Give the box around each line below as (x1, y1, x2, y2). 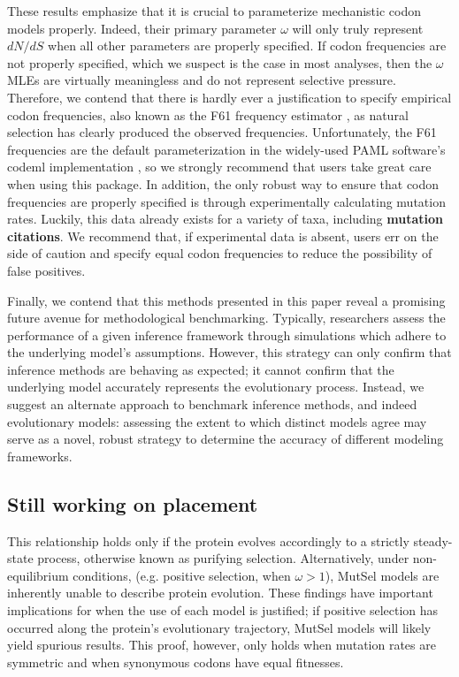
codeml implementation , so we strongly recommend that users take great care (7, 157, 432, 176)
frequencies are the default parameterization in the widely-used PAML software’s (7, 140, 446, 158)
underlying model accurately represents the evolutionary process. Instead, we (7, 377, 425, 396)
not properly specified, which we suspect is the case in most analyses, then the (7, 53, 432, 72)
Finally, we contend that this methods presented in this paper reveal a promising (7, 291, 446, 309)
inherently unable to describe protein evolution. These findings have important (7, 583, 433, 602)
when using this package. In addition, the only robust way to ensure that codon (7, 174, 440, 193)
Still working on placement (7, 490, 258, 517)
